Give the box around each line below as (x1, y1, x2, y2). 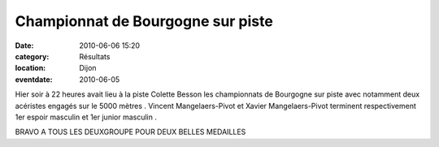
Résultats (79, 51, 111, 61)
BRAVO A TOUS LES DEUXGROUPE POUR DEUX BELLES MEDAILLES (15, 127, 246, 137)
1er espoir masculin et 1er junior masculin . (15, 112, 158, 122)
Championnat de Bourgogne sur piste (15, 12, 274, 30)
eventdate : (15, 74, 53, 84)
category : (15, 51, 50, 61)
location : (15, 63, 46, 73)
